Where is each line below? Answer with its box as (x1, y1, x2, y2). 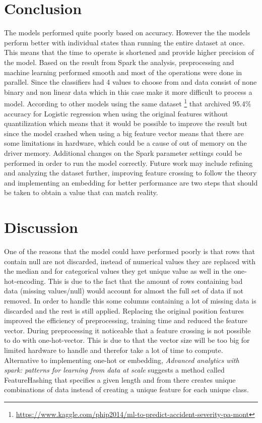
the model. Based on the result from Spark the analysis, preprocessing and (4, 56, 234, 67)
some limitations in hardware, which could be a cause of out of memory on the (4, 138, 247, 148)
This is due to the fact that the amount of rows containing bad (48, 275, 243, 286)
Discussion (4, 217, 78, 237)
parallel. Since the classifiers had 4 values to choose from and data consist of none (4, 77, 257, 87)
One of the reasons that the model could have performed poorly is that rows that (4, 246, 255, 256)
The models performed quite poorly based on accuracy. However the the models (4, 27, 250, 38)
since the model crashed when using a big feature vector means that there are (4, 128, 244, 138)
